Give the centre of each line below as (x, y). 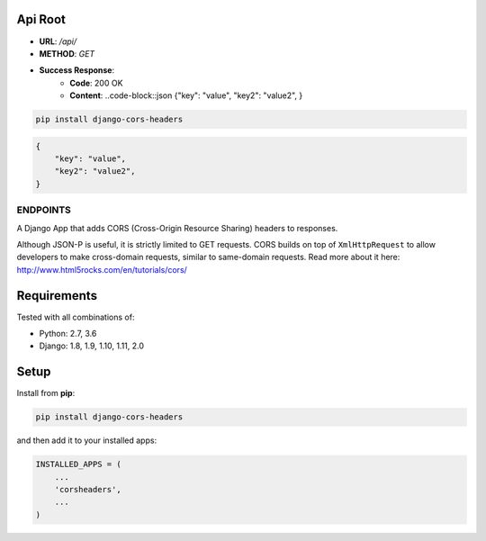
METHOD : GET (67, 53)
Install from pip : (46, 393)
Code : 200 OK (96, 83)
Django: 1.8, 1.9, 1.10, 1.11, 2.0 (91, 346)
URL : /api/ (58, 41)
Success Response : (77, 70)
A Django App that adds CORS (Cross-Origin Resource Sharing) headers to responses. (177, 228)
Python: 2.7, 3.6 (68, 334)
